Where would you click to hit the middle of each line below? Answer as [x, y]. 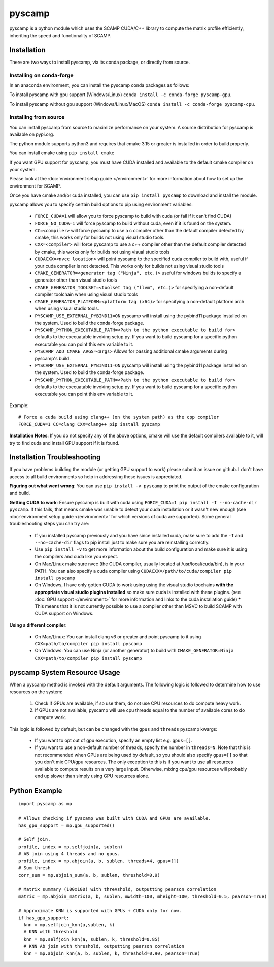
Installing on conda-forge [41, 75]
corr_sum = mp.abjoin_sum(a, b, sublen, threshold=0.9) [89, 875]
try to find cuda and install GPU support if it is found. [64, 443]
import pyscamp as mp [45, 804]
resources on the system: [36, 692]
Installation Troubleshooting [55, 457]
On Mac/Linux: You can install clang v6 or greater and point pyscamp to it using [118, 636]
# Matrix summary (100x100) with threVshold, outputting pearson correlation [117, 890]
